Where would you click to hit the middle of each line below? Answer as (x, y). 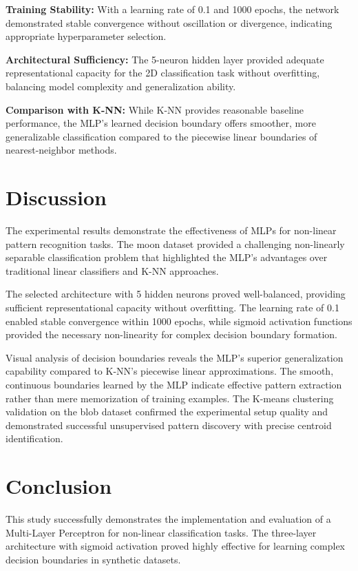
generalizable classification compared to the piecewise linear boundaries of (161, 136)
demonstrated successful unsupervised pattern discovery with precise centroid (169, 425)
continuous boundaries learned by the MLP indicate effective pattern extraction (174, 384)
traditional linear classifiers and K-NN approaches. (112, 270)
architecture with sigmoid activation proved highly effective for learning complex (175, 546)
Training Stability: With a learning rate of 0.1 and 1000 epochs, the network (172, 9)
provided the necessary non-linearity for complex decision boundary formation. (171, 334)
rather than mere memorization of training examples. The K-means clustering (170, 398)
